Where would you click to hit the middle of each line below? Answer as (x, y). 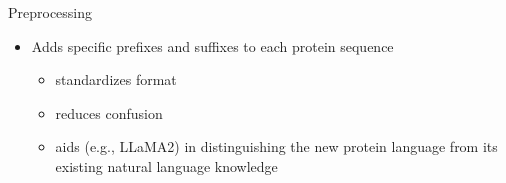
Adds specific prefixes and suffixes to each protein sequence (212, 45)
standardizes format (116, 79)
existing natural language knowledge (166, 165)
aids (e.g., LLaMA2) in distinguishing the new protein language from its (276, 146)
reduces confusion (109, 112)
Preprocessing (50, 12)
